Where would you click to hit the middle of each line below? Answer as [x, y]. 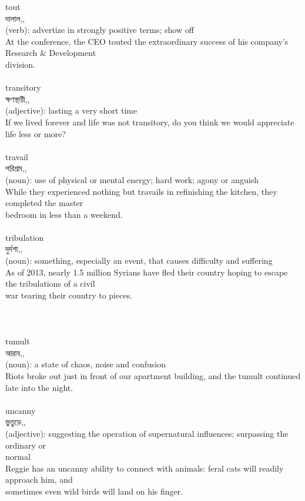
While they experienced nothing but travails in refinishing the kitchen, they [141, 191]
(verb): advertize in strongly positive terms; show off [100, 30]
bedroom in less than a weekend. [64, 214]
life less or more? [36, 133]
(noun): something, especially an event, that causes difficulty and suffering [139, 261]
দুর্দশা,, [14, 249]
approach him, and [39, 480]
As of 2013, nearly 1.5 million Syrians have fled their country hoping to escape [147, 272]
